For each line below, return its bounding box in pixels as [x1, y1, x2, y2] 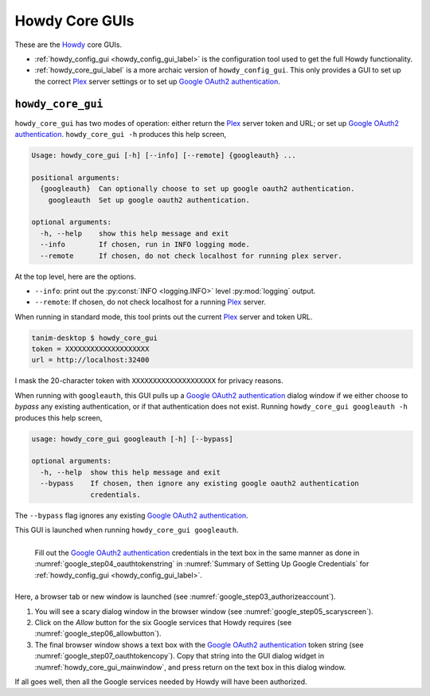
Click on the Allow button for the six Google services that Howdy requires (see [34, 618, 292, 628]
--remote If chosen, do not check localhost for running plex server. [40, 251, 342, 260]
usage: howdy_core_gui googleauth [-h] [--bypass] [31, 434, 234, 444]
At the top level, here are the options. [14, 272, 137, 281]
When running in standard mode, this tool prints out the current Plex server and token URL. [14, 311, 313, 322]
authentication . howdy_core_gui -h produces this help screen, [14, 130, 227, 139]
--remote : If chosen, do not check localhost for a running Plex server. [34, 297, 267, 307]
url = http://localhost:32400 [31, 355, 150, 365]
